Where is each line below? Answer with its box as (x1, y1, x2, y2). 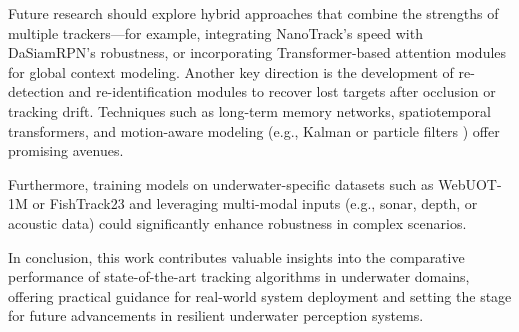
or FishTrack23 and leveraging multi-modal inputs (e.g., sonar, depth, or (32, 193, 478, 214)
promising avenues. (8, 140, 124, 161)
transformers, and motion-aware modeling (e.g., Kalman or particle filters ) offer (8, 120, 500, 141)
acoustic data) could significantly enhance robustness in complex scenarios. (8, 212, 467, 233)
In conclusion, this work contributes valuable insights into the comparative (8, 246, 465, 267)
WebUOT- (438, 173, 502, 194)
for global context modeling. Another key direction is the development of (8, 61, 454, 82)
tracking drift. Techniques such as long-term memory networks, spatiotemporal (8, 100, 491, 121)
